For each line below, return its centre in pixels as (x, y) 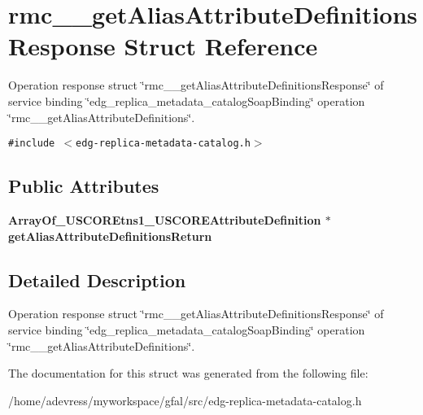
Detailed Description (97, 280)
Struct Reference (221, 46)
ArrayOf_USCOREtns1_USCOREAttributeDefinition (165, 219)
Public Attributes (84, 186)
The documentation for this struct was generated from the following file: (188, 373)
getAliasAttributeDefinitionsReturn (110, 236)
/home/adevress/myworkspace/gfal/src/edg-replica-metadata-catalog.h (185, 400)
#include (32, 144)
